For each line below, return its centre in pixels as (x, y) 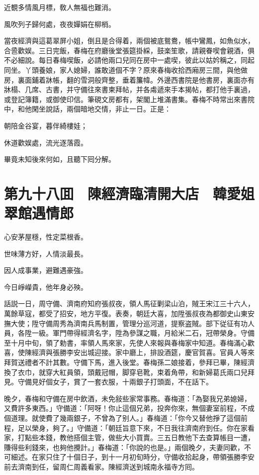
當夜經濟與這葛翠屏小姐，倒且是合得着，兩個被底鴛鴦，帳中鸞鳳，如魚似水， (129, 41)
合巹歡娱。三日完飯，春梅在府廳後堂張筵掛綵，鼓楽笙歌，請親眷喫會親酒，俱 (129, 50)
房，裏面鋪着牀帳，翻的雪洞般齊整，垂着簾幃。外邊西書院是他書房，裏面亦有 (129, 79)
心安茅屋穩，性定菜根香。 (46, 237)
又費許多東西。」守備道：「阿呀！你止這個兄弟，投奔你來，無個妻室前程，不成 (129, 408)
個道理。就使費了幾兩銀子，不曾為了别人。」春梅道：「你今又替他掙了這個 (122, 417)
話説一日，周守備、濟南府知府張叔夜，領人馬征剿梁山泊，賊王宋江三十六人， (129, 303)
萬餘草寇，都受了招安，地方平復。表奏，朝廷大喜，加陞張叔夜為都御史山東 (126, 313)
